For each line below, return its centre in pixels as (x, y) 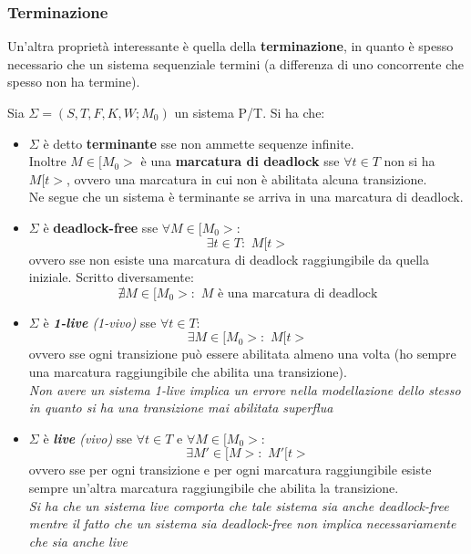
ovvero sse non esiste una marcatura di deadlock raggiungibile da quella (229, 259)
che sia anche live (78, 541)
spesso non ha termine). (74, 82)
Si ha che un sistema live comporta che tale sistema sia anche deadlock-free (239, 505)
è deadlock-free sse (101, 227)
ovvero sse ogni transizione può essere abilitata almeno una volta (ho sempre (242, 354)
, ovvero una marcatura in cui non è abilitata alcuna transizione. (247, 178)
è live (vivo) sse (88, 438)
